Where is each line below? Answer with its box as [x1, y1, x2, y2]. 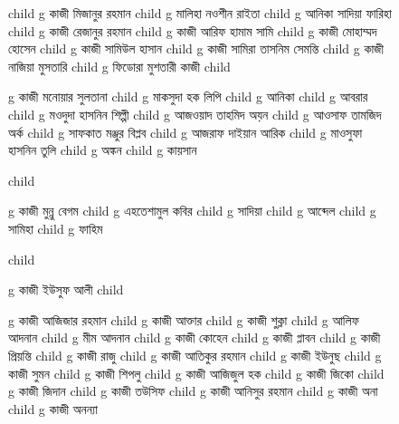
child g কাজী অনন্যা [8, 399, 99, 418]
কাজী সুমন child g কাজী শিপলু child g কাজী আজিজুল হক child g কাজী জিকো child [8, 363, 385, 382]
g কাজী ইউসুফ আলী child [8, 280, 124, 299]
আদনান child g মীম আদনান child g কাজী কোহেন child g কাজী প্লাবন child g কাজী [8, 328, 381, 347]
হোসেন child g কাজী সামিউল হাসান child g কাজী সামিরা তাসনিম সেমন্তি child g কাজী [8, 39, 385, 58]
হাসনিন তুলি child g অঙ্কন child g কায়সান [8, 140, 197, 159]
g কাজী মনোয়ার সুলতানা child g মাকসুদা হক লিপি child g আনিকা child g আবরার [8, 87, 368, 106]
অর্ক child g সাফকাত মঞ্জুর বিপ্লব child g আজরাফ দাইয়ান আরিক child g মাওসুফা [8, 122, 363, 141]
